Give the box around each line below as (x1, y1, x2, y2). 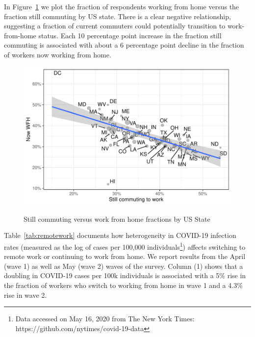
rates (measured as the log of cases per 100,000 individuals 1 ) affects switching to (4, 240, 246, 252)
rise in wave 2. (4, 289, 47, 300)
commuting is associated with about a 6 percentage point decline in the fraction (4, 40, 244, 50)
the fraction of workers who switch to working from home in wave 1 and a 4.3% (4, 280, 243, 290)
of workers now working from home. (4, 49, 111, 59)
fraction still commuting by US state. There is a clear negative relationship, (4, 11, 231, 21)
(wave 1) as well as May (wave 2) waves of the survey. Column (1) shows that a (4, 260, 243, 271)
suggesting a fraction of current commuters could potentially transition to (4, 21, 226, 31)
